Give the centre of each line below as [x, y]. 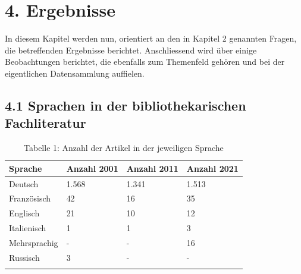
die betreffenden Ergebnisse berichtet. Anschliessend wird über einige [131, 50]
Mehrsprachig [34, 242]
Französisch [30, 198]
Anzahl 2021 [212, 168]
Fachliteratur [46, 123]
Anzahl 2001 [92, 168]
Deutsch [24, 183]
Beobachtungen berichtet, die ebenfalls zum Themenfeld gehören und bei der [145, 62]
